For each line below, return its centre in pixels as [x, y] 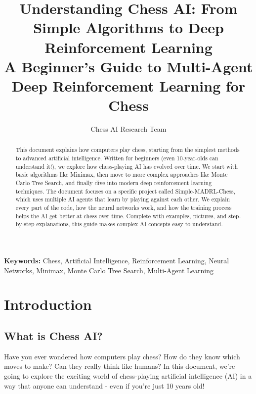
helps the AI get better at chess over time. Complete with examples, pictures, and [121, 216]
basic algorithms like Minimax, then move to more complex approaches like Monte [122, 174]
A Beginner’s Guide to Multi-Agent [128, 66]
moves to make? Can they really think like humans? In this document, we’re [120, 366]
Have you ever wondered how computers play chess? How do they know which [122, 356]
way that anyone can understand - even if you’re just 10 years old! [104, 385]
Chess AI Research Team [128, 129]
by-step [25, 224]
